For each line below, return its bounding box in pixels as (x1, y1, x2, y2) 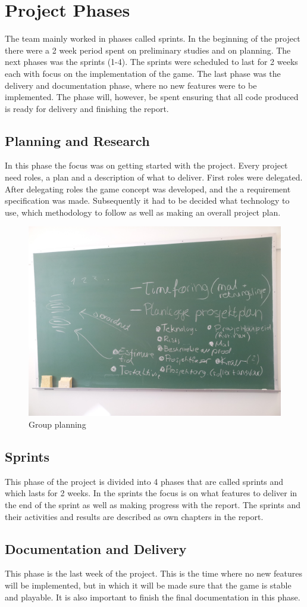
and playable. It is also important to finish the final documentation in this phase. (5, 590, 300, 603)
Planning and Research (5, 131, 150, 150)
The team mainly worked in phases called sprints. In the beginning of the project (5, 32, 300, 45)
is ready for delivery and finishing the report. (5, 102, 169, 114)
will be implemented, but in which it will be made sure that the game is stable (5, 579, 292, 592)
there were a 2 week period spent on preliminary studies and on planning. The (5, 43, 291, 56)
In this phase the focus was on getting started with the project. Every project (5, 159, 288, 172)
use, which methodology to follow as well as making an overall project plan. (5, 206, 281, 218)
